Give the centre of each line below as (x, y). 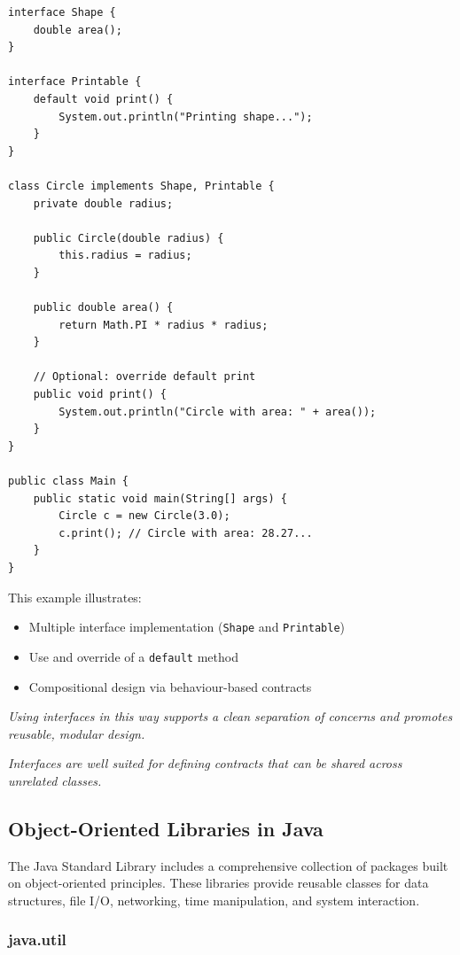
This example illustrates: (75, 597)
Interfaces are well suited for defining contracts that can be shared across (205, 763)
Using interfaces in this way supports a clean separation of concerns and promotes (230, 716)
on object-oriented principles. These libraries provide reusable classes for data (218, 883)
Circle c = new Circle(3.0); (144, 516)
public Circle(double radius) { (129, 238)
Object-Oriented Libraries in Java (166, 828)
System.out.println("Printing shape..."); (186, 116)
